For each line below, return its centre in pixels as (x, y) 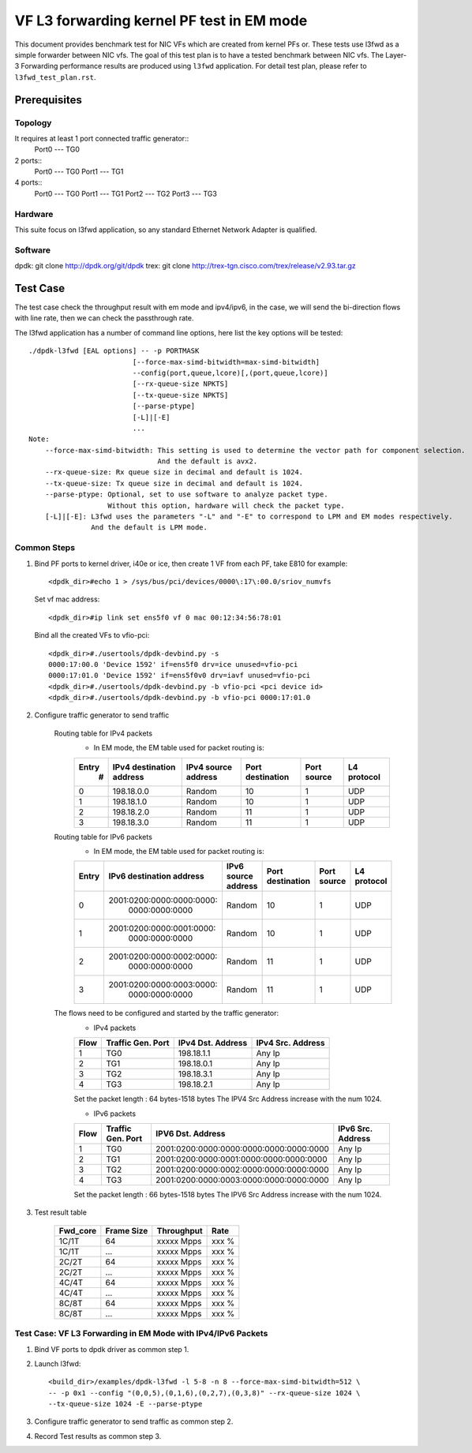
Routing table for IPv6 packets (103, 837)
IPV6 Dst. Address (190, 1134)
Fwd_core (78, 1230)
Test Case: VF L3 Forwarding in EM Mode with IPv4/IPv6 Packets (141, 1334)
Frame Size (127, 1230)
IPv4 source (209, 767)
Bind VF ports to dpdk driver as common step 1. (112, 1349)
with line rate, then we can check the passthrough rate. (104, 318)
